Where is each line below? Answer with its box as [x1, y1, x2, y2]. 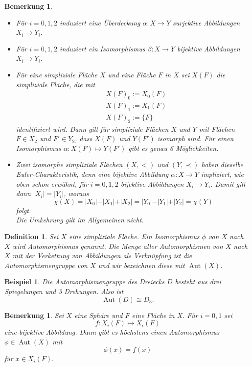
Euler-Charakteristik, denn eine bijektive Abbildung [16, 169, 169, 179]
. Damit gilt [210, 178, 246, 189]
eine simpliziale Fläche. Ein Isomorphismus [69, 231, 200, 241]
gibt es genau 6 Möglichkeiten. [128, 143, 219, 153]
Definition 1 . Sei [4, 231, 59, 241]
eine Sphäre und [74, 310, 123, 320]
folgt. [16, 205, 31, 215]
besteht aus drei [175, 276, 221, 287]
